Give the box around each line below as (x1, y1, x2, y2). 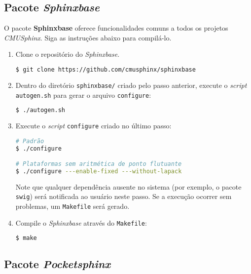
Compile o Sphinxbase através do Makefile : (15, 217, 147, 228)
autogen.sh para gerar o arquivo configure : (15, 89, 151, 100)
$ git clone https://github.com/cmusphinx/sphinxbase (15, 66, 196, 73)
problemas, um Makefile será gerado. (15, 201, 130, 211)
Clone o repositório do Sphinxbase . (15, 49, 120, 59)
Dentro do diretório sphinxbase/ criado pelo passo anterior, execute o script (15, 79, 247, 90)
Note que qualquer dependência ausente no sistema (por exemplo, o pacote (15, 181, 242, 192)
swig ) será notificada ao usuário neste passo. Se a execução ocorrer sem (15, 191, 232, 201)
